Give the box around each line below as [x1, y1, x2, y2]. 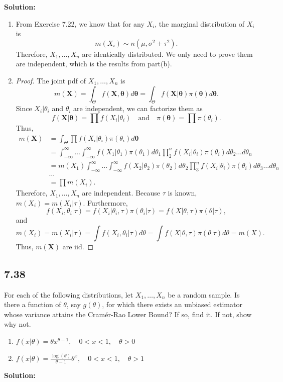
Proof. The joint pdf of [16, 75, 86, 85]
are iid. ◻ [62, 241, 94, 251]
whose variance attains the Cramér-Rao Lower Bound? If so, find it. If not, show [4, 309, 252, 319]
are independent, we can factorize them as [73, 103, 203, 114]
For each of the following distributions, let [4, 289, 133, 300]
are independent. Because [82, 187, 161, 198]
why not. [4, 319, 31, 329]
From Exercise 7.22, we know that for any [16, 18, 145, 29]
